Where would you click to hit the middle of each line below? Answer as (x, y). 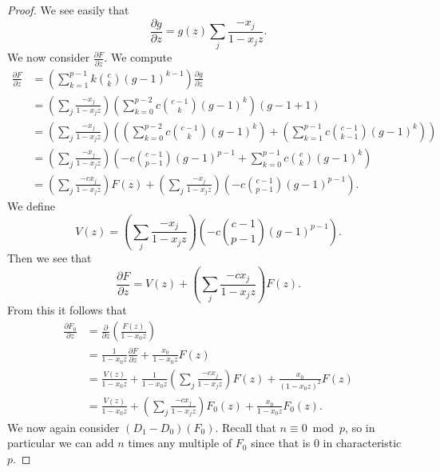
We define (31, 205)
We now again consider (63, 427)
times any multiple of (180, 443)
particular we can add (61, 443)
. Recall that (246, 427)
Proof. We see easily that (68, 10)
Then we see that (50, 258)
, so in (360, 427)
